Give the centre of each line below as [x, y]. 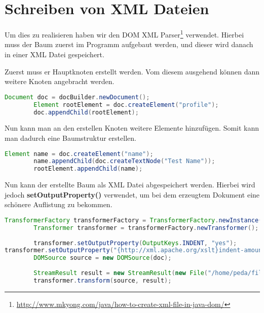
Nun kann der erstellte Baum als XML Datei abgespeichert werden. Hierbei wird [130, 185]
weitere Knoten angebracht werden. [60, 81]
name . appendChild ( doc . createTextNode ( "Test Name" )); [124, 161]
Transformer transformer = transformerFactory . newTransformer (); [146, 228]
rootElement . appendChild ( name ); [88, 169]
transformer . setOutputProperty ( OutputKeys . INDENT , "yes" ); [135, 243]
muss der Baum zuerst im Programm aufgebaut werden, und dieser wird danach [129, 44]
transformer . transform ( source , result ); [103, 280]
